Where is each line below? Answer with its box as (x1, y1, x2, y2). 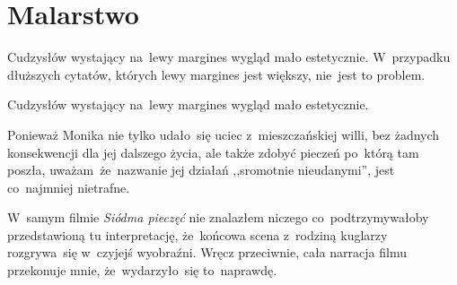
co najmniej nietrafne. (7, 177, 130, 196)
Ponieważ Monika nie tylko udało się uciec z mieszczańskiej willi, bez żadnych (7, 125, 440, 143)
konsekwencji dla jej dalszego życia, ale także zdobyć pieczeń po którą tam (7, 142, 419, 161)
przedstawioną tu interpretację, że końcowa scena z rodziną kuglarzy (7, 225, 388, 244)
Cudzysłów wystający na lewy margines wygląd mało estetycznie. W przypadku (7, 47, 451, 66)
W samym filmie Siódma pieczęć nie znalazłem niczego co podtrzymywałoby (7, 208, 429, 227)
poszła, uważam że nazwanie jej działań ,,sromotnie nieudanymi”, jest (7, 160, 395, 179)
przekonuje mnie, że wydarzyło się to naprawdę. (7, 261, 277, 280)
